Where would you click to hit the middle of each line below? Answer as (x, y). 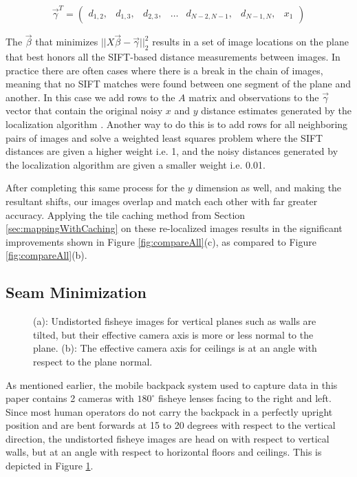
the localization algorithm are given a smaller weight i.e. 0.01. (136, 164)
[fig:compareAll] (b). (46, 255)
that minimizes (67, 42)
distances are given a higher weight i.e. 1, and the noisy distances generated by (172, 151)
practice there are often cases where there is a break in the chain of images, (164, 70)
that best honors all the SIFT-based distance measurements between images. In (173, 57)
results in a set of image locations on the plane (250, 42)
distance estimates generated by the (276, 110)
